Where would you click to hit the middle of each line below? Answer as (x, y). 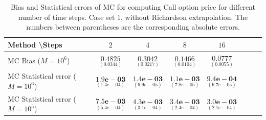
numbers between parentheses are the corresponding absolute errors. (133, 27)
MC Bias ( (24, 60)
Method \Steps (35, 44)
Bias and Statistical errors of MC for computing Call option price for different (133, 7)
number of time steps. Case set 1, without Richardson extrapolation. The (133, 17)
